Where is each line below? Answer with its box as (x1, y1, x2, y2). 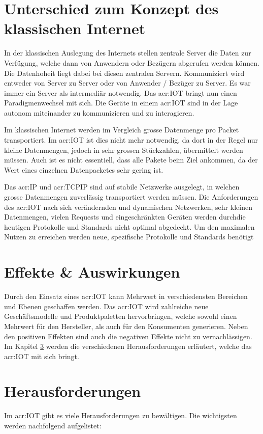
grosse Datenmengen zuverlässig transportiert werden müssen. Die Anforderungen (4, 192, 258, 202)
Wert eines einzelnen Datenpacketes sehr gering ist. (4, 164, 163, 175)
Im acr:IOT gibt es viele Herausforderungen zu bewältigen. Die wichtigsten (4, 410, 237, 421)
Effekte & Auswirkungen (4, 261, 180, 282)
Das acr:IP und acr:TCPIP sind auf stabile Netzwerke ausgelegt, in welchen (4, 181, 240, 192)
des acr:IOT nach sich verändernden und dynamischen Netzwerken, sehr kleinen (4, 201, 252, 212)
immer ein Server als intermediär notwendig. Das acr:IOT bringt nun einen (4, 87, 237, 98)
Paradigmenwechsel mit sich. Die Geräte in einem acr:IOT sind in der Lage (4, 97, 238, 108)
